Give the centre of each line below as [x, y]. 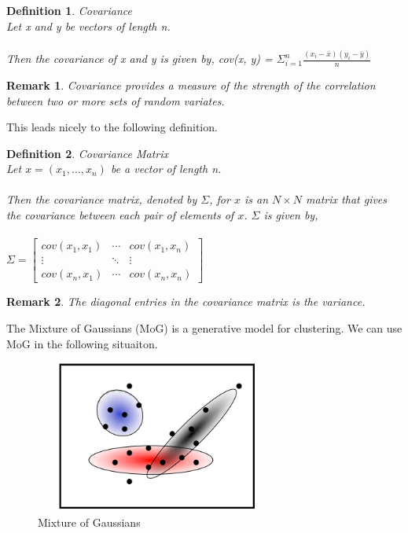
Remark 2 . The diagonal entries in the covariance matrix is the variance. [186, 301]
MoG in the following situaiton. [82, 343]
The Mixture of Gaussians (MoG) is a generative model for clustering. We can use [204, 327]
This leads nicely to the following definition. [112, 127]
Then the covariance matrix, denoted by [102, 199]
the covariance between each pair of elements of [120, 215]
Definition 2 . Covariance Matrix [88, 153]
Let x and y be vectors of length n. [88, 26]
